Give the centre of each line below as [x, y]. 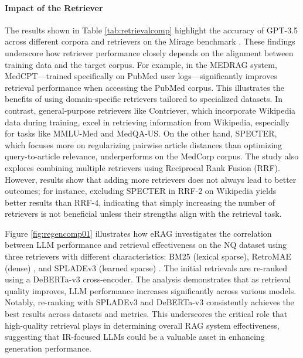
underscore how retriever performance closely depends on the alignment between [149, 52]
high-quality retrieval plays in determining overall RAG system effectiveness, [142, 325]
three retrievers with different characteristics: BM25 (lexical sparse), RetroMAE [148, 256]
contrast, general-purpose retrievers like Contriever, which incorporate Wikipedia [150, 110]
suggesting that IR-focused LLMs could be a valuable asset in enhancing [135, 337]
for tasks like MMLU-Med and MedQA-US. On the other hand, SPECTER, [141, 133]
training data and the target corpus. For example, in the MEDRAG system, [141, 64]
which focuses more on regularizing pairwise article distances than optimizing [144, 144]
